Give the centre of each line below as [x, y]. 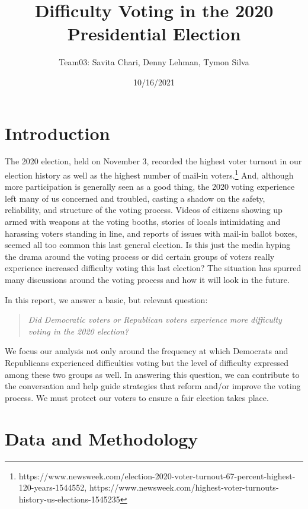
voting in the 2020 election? [78, 331]
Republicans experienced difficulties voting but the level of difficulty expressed [147, 362]
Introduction [57, 133]
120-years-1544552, [53, 487]
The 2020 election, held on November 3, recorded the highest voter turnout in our [153, 161]
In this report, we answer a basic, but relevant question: [106, 299]
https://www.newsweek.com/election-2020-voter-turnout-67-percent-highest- [157, 475]
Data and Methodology [102, 438]
